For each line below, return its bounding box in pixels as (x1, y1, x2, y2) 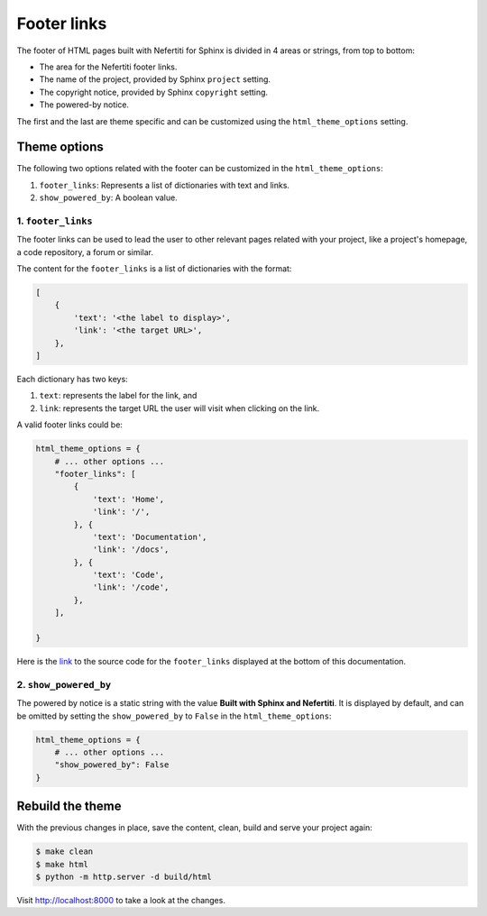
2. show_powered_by (16, 678, 112, 691)
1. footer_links (16, 215, 94, 227)
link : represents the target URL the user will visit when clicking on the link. (39, 402, 320, 414)
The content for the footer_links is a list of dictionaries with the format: (16, 263, 292, 274)
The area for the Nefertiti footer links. (39, 61, 178, 72)
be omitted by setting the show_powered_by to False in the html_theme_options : (16, 710, 332, 721)
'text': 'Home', (92, 494, 165, 504)
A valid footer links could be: (16, 419, 124, 430)
